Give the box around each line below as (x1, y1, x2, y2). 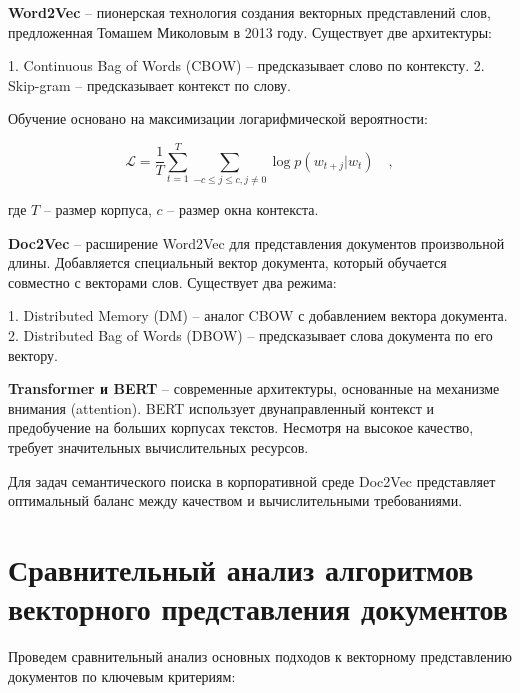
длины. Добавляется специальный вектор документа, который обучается (8, 252, 447, 273)
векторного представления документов (8, 588, 508, 629)
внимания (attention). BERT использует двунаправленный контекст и (8, 397, 435, 418)
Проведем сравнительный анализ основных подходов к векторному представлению (8, 646, 512, 667)
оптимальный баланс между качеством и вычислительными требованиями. (8, 490, 463, 511)
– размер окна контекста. (167, 199, 319, 220)
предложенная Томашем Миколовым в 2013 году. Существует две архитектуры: (8, 21, 493, 42)
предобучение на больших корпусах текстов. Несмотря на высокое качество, (8, 417, 474, 438)
